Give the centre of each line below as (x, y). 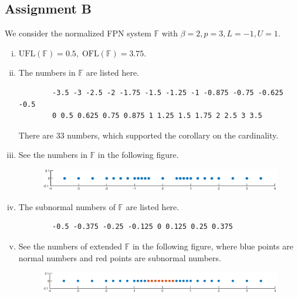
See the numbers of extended (70, 246)
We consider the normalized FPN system (78, 33)
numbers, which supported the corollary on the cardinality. (173, 135)
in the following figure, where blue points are (213, 246)
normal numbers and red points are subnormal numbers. (120, 257)
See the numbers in (53, 155)
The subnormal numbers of (67, 206)
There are (36, 135)
